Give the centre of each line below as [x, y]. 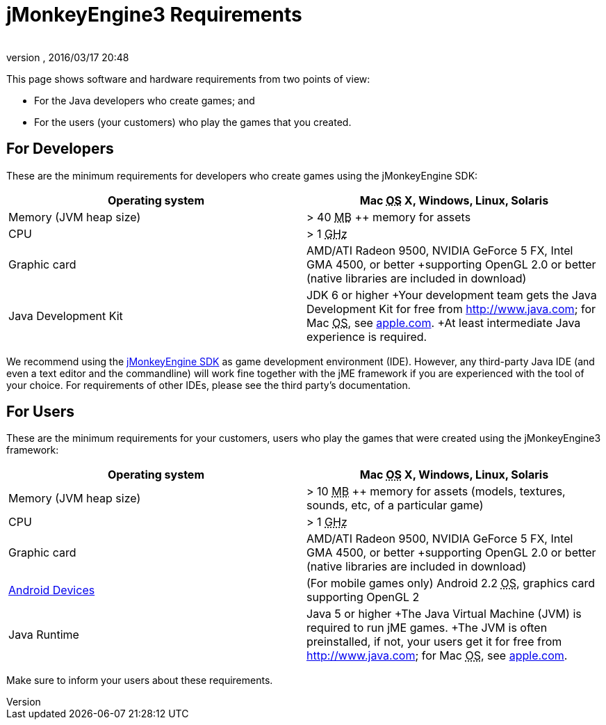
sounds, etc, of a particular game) [395, 505]
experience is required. [367, 336]
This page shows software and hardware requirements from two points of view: [188, 79]
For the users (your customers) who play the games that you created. [193, 122]
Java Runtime [44, 635]
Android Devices [52, 590]
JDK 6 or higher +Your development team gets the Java [452, 295]
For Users [41, 412]
